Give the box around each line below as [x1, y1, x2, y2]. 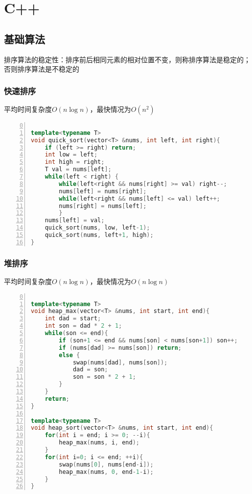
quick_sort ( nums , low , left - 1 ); [45, 224, 150, 232]
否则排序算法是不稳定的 [4, 64, 79, 74]
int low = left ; [45, 151, 98, 158]
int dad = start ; [45, 315, 101, 322]
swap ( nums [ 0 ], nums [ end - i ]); [59, 461, 154, 468]
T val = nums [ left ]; [45, 166, 112, 173]
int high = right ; [45, 158, 105, 166]
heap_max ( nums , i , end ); [59, 439, 139, 446]
